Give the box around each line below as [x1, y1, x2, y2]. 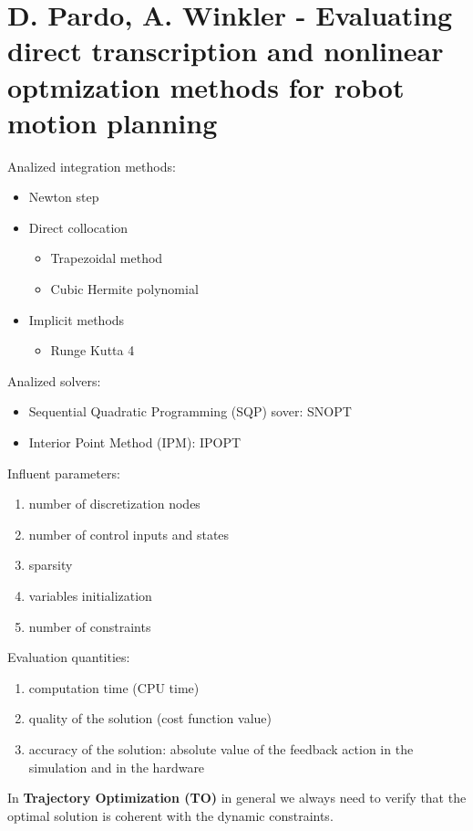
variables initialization [28, 586, 152, 605]
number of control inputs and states [28, 524, 230, 543]
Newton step [28, 187, 99, 206]
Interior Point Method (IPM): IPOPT [28, 433, 242, 452]
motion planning [7, 103, 218, 141]
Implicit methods [28, 310, 125, 329]
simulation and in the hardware [28, 757, 205, 776]
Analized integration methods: [7, 156, 176, 175]
